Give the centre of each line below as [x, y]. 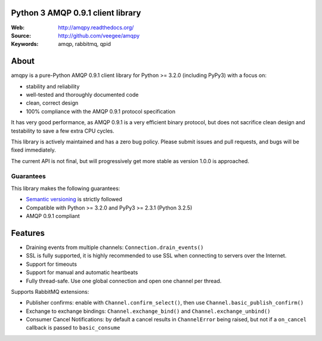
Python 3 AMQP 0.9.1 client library [76, 13]
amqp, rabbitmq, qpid [85, 44]
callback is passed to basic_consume [73, 328]
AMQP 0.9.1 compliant [53, 216]
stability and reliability [53, 86]
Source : [21, 35]
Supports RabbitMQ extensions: [50, 291]
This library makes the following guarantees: [66, 188]
